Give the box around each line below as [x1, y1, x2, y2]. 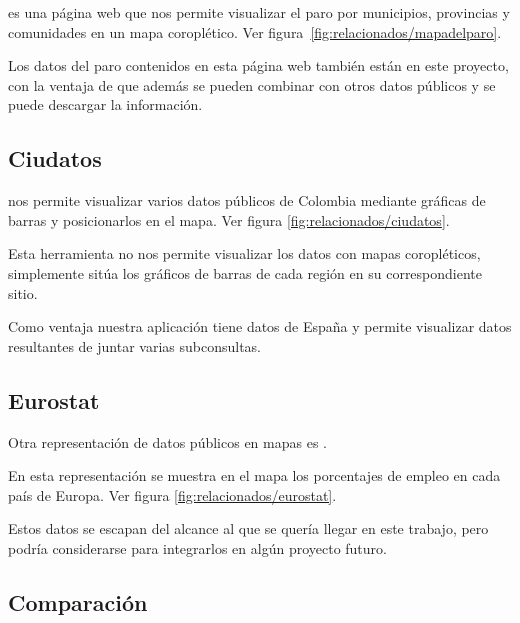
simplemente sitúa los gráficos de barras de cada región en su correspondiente [8, 262, 483, 283]
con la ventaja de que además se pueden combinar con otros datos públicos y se [8, 74, 496, 95]
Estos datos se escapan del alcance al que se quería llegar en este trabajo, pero [8, 518, 489, 539]
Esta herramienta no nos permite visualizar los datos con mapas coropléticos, [8, 243, 481, 264]
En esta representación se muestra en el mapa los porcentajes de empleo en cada [8, 465, 501, 486]
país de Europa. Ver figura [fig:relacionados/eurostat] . [8, 484, 337, 505]
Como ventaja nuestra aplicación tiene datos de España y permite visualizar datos [8, 316, 512, 337]
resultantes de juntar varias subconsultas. [8, 335, 261, 356]
